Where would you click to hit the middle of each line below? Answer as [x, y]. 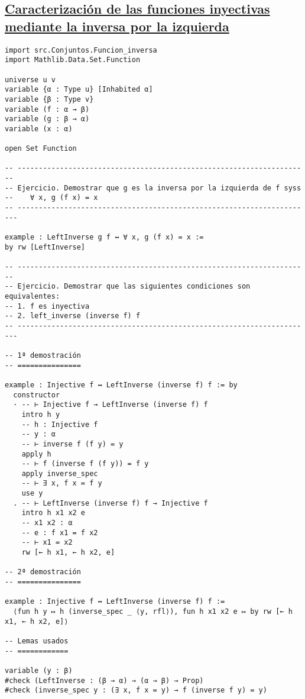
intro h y [41, 414]
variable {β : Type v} [49, 99]
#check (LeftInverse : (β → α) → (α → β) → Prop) [104, 680]
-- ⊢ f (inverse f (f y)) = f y [85, 464]
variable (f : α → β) [47, 109]
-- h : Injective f [60, 424]
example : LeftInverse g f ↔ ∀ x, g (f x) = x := [104, 237]
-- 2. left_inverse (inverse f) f [73, 316]
